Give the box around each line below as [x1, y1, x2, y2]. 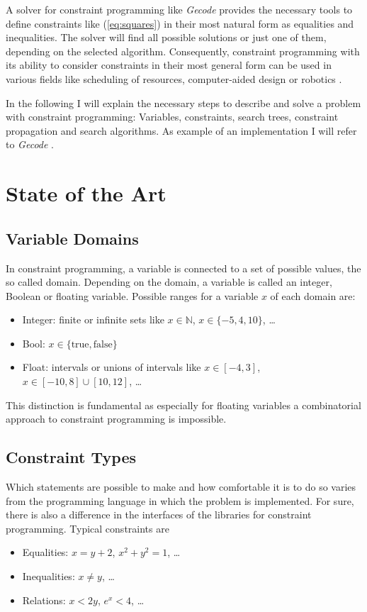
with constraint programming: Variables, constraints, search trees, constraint [6, 109, 339, 124]
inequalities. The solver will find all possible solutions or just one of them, [6, 30, 327, 45]
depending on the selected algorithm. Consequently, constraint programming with [6, 43, 360, 58]
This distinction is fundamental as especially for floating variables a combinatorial [6, 397, 361, 412]
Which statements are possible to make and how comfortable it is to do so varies [6, 479, 356, 494]
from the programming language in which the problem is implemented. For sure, [6, 493, 354, 508]
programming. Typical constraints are [6, 521, 169, 535]
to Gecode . [6, 137, 55, 152]
